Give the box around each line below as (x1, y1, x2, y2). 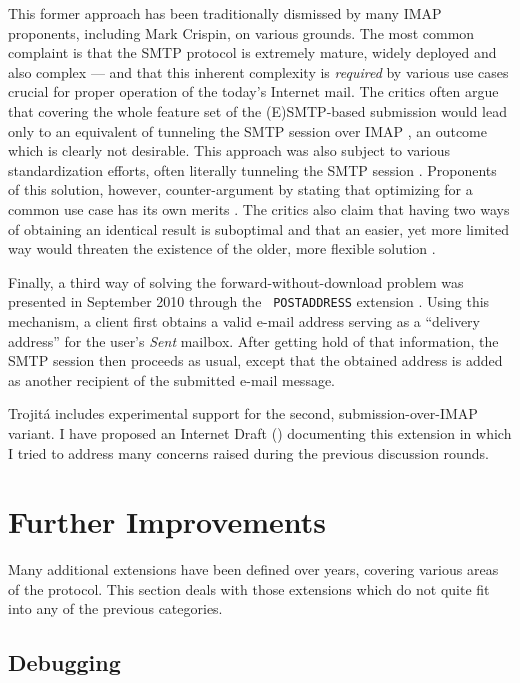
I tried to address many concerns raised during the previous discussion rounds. (8, 442, 489, 463)
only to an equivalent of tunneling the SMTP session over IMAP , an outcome (8, 120, 487, 141)
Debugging (8, 647, 121, 678)
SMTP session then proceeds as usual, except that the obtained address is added (8, 350, 503, 371)
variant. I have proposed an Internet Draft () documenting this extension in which (8, 422, 512, 443)
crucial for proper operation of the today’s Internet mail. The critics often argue (8, 81, 499, 102)
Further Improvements (8, 501, 326, 542)
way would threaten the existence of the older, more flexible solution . (8, 238, 436, 259)
